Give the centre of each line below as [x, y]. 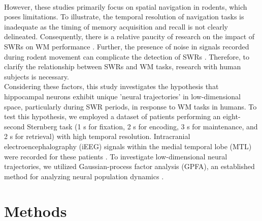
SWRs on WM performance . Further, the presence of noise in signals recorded [127, 46]
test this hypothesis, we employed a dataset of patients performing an [112, 116]
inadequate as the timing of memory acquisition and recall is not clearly [116, 26]
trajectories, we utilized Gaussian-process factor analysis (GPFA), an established [129, 166]
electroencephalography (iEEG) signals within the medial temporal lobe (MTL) [128, 146]
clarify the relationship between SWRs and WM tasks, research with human [123, 66]
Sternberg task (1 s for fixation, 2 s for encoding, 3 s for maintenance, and [142, 126]
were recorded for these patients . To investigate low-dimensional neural [116, 156]
